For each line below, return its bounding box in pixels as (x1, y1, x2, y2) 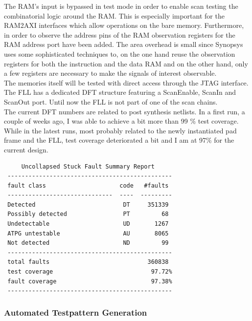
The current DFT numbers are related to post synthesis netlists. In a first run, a (4, 106, 245, 116)
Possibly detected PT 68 (7, 211, 169, 218)
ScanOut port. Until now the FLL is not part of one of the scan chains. (4, 96, 218, 107)
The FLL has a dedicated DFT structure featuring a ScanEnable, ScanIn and (4, 87, 236, 97)
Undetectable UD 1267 (7, 220, 169, 228)
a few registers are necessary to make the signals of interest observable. (4, 68, 217, 78)
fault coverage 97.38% (7, 278, 172, 285)
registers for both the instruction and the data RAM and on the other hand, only (4, 58, 248, 68)
